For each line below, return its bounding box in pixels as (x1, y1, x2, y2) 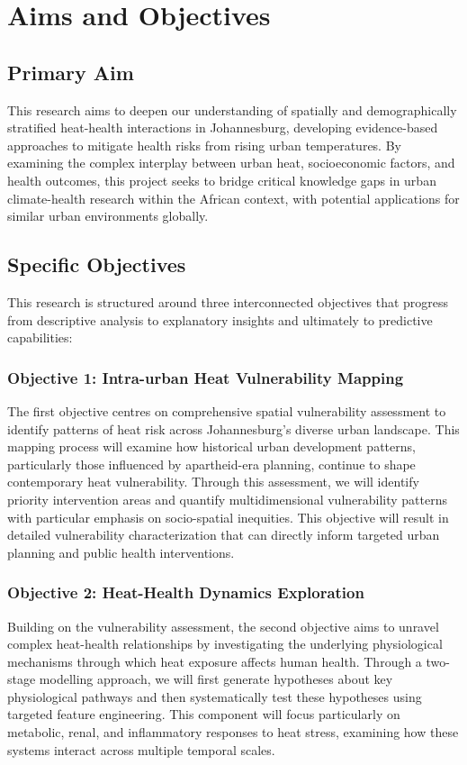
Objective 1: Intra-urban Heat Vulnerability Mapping (7, 366, 404, 388)
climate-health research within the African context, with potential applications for (7, 188, 460, 207)
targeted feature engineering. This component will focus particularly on (7, 705, 400, 724)
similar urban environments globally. (7, 206, 209, 225)
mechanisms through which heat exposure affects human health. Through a (7, 651, 422, 670)
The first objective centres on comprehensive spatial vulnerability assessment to (7, 401, 446, 420)
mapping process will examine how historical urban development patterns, (7, 437, 416, 456)
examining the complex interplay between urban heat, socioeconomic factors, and (7, 153, 455, 172)
